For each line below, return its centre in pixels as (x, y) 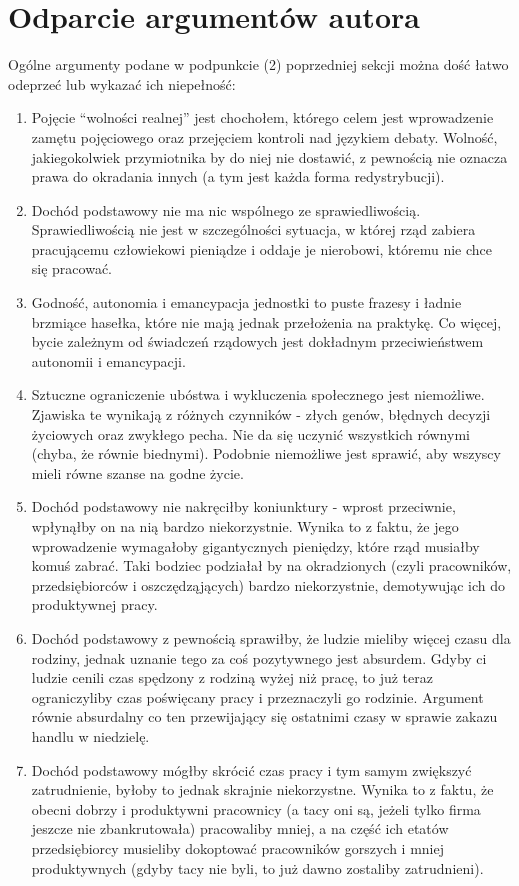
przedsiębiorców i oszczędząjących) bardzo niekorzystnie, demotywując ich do (268, 584)
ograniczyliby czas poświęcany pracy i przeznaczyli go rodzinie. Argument (257, 696)
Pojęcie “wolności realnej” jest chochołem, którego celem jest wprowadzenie (262, 117)
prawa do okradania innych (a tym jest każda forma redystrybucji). (238, 176)
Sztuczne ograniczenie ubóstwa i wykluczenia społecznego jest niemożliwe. (258, 394)
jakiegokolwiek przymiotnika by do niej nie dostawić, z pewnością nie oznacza (269, 156)
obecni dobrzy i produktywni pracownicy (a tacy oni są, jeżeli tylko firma (256, 808)
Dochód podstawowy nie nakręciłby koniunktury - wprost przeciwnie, (243, 506)
